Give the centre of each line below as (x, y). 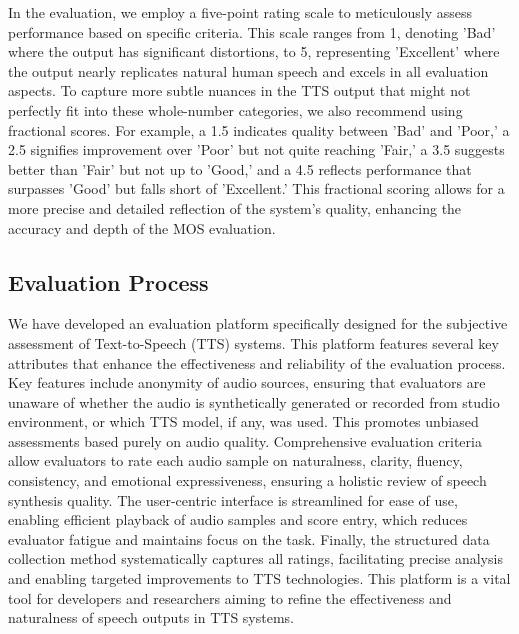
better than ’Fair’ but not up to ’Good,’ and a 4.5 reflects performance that (240, 168)
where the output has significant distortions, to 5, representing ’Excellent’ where (254, 51)
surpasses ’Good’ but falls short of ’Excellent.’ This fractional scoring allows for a (256, 188)
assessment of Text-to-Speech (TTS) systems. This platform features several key (253, 342)
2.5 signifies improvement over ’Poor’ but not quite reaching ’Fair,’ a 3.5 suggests (256, 149)
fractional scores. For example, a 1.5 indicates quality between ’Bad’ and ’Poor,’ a (259, 129)
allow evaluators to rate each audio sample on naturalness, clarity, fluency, (235, 460)
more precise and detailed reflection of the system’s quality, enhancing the (235, 207)
